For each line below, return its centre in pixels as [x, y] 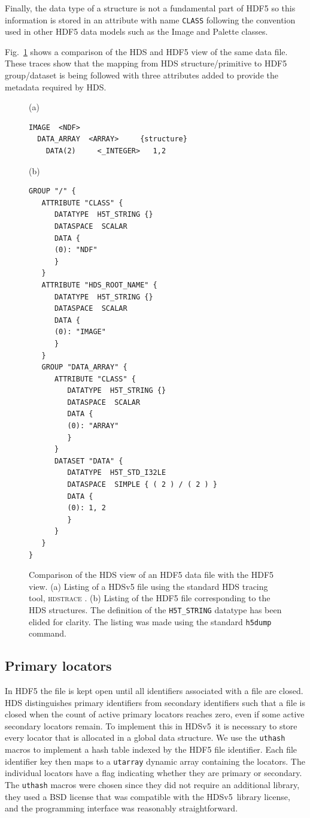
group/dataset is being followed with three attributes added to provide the [142, 75]
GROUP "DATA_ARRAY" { [84, 367]
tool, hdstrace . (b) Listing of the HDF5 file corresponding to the [150, 598]
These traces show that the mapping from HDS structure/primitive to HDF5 [146, 63]
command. [48, 633]
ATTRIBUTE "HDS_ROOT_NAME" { [99, 285]
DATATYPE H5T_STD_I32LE [117, 473]
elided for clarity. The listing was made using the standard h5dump [150, 621]
